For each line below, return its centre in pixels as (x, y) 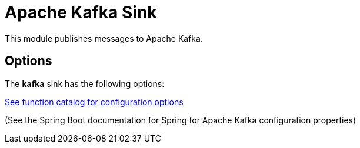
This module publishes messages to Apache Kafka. (104, 38)
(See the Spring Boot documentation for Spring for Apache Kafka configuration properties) (181, 120)
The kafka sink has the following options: (85, 83)
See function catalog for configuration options (94, 102)
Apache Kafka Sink (81, 12)
